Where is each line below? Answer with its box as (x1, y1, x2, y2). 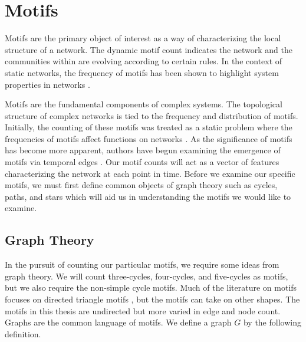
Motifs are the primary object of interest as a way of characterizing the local (5, 32, 281, 44)
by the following (243, 316, 301, 328)
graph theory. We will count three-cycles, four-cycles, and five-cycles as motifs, (5, 269, 288, 282)
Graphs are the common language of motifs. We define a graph (5, 316, 232, 328)
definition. (5, 327, 41, 340)
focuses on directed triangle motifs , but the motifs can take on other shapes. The (5, 293, 300, 305)
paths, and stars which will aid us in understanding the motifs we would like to (5, 190, 291, 202)
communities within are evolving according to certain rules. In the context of (5, 55, 282, 67)
